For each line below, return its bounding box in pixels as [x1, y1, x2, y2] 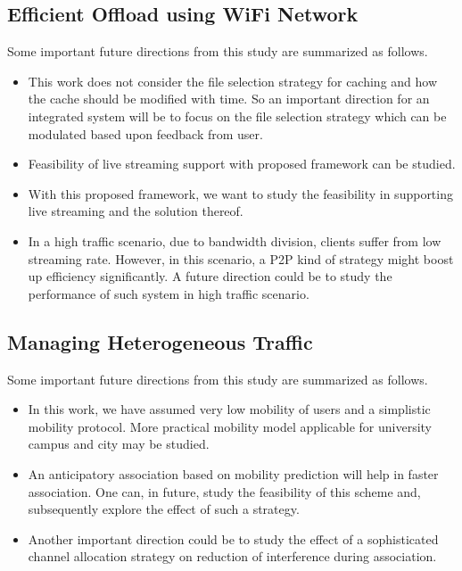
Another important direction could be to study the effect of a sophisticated [28, 529, 439, 548]
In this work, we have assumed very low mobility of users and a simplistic [28, 400, 431, 418]
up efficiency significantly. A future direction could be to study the [28, 267, 392, 285]
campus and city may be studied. [28, 434, 210, 453]
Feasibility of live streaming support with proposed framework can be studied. [28, 154, 456, 173]
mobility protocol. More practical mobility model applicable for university [28, 417, 433, 435]
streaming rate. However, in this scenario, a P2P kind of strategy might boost [28, 249, 454, 268]
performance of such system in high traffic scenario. [28, 284, 309, 302]
